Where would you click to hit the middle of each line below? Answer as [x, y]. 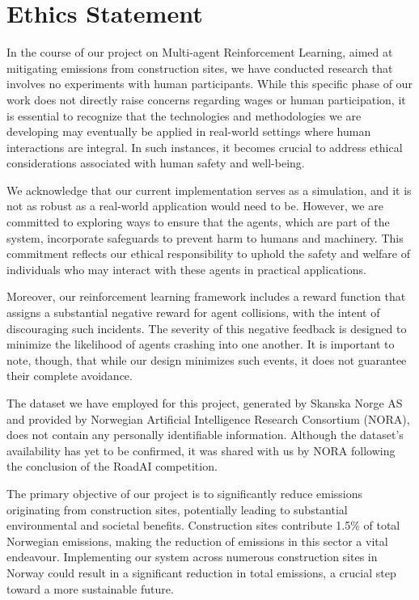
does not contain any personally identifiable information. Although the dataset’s [205, 435]
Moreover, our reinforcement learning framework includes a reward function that [206, 296]
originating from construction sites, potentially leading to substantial [177, 509]
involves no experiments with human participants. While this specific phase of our [209, 84]
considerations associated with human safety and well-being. [156, 163]
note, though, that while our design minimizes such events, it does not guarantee [207, 359]
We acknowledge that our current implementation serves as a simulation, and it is [209, 190]
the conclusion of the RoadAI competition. [112, 466]
